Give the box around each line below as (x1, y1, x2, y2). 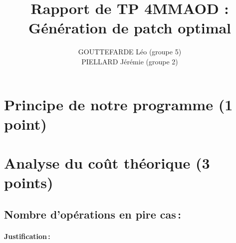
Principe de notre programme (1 (4, 94, 233, 114)
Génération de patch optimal (28, 17, 232, 38)
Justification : (4, 231, 50, 241)
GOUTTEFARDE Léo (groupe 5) (78, 46, 182, 57)
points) (4, 172, 53, 193)
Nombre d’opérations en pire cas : (4, 206, 182, 222)
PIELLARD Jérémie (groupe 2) (81, 56, 178, 66)
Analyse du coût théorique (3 (4, 153, 210, 173)
